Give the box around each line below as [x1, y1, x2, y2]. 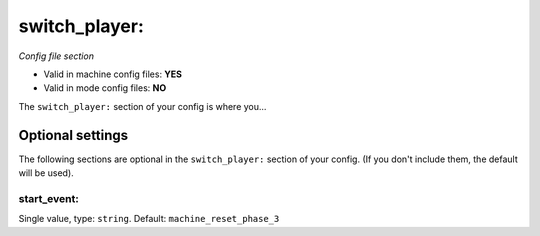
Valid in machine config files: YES [43, 68, 183, 80]
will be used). [18, 167, 74, 179]
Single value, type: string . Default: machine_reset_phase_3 [18, 213, 280, 225]
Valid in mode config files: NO [43, 82, 167, 94]
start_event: [18, 191, 79, 205]
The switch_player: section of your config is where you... [18, 100, 267, 112]
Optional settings [18, 126, 129, 144]
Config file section [18, 50, 95, 62]
